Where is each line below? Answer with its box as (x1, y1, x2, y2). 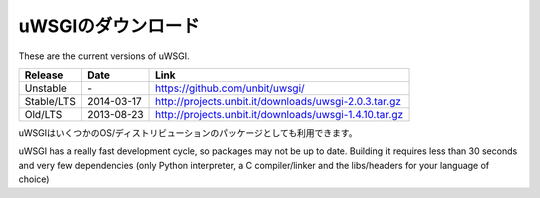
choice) (18, 173, 50, 185)
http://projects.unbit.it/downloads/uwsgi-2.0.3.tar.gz (155, 94, 402, 108)
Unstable (24, 81, 67, 95)
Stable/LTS (24, 94, 77, 108)
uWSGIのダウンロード (18, 15, 200, 37)
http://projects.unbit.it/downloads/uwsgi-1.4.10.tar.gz (155, 107, 404, 121)
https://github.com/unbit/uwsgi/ (155, 81, 305, 95)
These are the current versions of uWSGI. (18, 50, 190, 62)
